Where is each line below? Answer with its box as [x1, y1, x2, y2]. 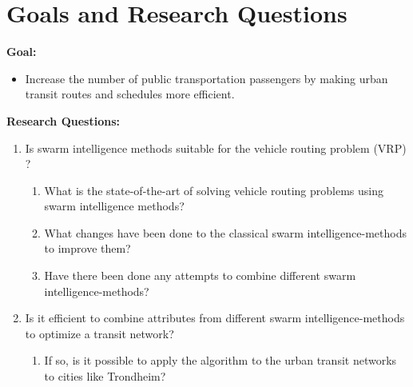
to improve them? [44, 240, 131, 257]
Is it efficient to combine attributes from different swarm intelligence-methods [25, 309, 405, 326]
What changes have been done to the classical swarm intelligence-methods [44, 224, 407, 241]
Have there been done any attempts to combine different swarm [44, 267, 356, 284]
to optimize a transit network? [25, 325, 174, 341]
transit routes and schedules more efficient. [25, 86, 235, 102]
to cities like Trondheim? [44, 368, 166, 385]
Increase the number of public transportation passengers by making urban [25, 70, 388, 86]
